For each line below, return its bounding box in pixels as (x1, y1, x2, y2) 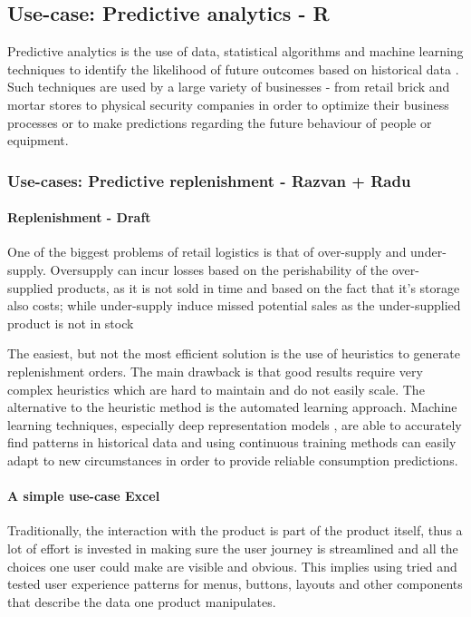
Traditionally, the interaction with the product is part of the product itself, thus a (7, 521, 463, 540)
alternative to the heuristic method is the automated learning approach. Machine (7, 397, 457, 416)
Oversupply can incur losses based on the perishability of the (50, 260, 389, 279)
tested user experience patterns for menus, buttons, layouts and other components (7, 574, 463, 593)
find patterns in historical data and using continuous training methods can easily (7, 433, 457, 452)
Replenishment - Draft (7, 208, 151, 227)
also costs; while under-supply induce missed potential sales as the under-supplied (7, 296, 461, 315)
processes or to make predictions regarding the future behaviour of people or (7, 113, 432, 132)
